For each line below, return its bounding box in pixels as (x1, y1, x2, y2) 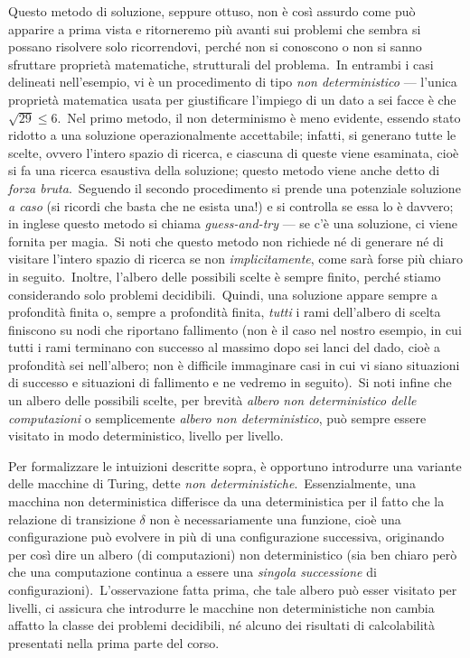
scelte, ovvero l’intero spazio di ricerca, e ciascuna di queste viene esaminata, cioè (8, 143, 459, 162)
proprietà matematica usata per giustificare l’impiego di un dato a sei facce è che (8, 89, 456, 108)
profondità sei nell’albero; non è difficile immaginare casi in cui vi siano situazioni (8, 355, 460, 374)
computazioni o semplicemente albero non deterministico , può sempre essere (8, 408, 427, 427)
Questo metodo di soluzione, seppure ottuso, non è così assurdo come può (8, 2, 416, 20)
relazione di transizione (8, 509, 136, 528)
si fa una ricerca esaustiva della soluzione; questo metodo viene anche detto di (8, 161, 440, 180)
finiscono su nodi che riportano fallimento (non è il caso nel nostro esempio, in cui (8, 320, 462, 338)
